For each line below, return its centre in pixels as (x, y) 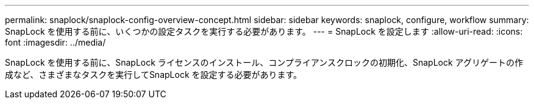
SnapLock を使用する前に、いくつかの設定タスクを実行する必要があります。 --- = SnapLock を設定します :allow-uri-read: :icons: (264, 31)
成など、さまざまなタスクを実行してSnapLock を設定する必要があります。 (154, 75)
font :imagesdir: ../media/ (55, 42)
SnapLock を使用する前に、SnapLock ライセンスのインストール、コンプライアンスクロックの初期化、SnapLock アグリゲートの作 (264, 62)
